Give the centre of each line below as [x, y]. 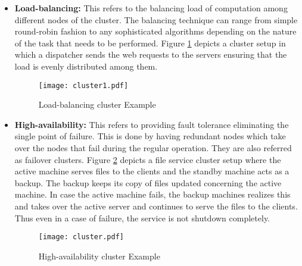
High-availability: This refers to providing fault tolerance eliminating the [152, 124]
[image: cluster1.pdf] [83, 85]
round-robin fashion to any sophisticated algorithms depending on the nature [155, 31]
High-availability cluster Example [99, 256]
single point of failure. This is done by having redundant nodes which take [150, 136]
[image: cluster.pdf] [81, 237]
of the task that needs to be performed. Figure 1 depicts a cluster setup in [150, 43]
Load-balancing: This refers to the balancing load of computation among [151, 8]
